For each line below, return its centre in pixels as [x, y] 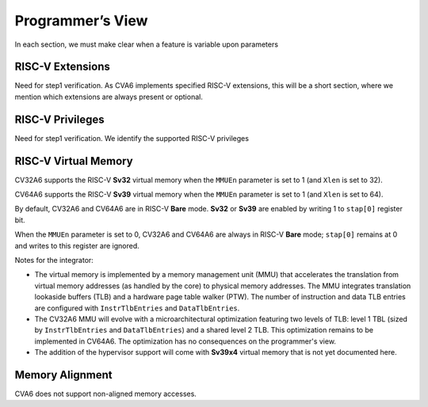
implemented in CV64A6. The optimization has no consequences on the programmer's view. [185, 341]
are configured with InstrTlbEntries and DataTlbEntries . [137, 308]
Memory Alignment [63, 375]
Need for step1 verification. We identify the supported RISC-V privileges [132, 138]
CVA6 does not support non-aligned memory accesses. [106, 394]
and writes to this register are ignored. [77, 245]
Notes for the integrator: [54, 260]
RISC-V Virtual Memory [74, 161]
